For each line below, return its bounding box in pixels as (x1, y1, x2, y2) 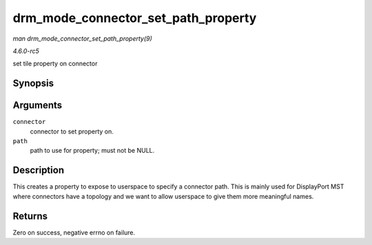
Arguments (12, 100, 63, 111)
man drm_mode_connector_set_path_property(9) (12, 34, 153, 43)
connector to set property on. (30, 127, 114, 136)
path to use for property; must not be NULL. (30, 147, 155, 155)
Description (12, 164, 65, 176)
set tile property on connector (12, 59, 98, 68)
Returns (12, 210, 48, 222)
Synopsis (12, 78, 54, 89)
